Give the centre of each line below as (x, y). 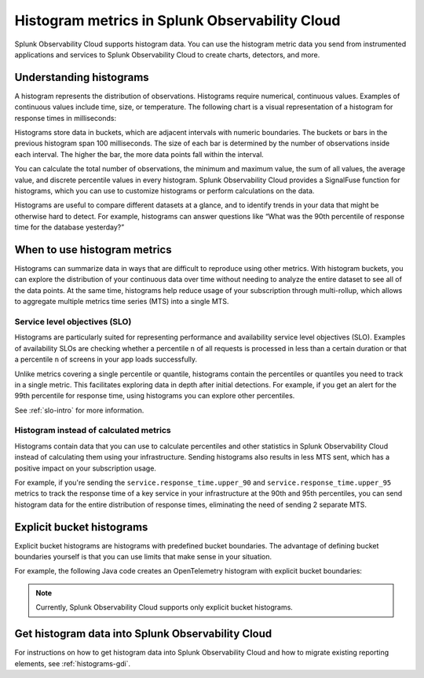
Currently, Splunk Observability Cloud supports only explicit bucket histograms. (164, 607)
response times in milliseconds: (66, 118)
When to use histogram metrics (93, 249)
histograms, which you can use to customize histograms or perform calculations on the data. (164, 191)
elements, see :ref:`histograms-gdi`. (73, 663)
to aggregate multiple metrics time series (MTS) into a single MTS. (122, 302)
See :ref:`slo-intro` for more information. (79, 410)
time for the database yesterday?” (69, 227)
